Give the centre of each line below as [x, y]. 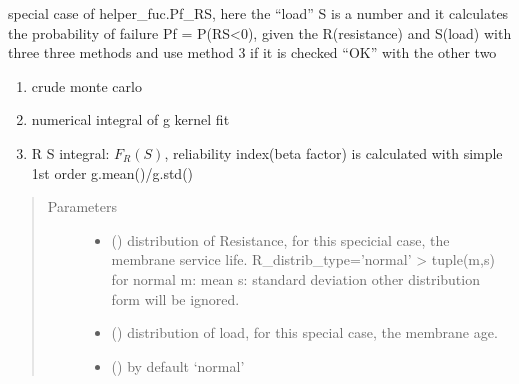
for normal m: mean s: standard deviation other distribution [295, 278]
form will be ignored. [175, 298]
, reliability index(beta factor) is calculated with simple [333, 152]
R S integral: [70, 152]
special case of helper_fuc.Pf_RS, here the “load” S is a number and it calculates [258, 13]
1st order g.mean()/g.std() [112, 172]
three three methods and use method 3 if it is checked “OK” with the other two [252, 52]
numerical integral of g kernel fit [130, 119]
